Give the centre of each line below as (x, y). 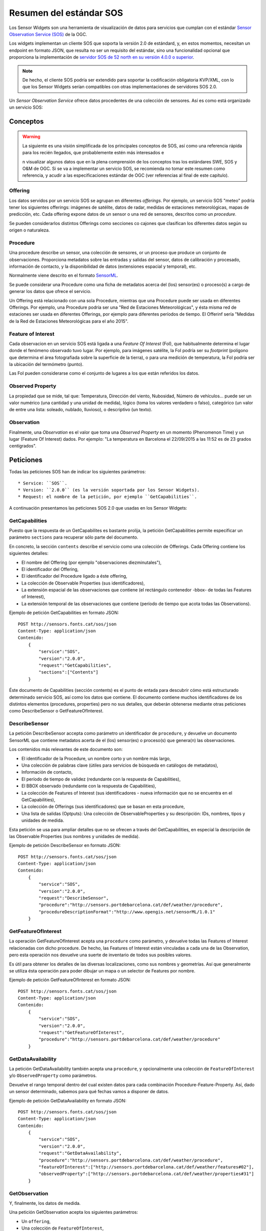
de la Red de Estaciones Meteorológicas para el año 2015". (69, 321)
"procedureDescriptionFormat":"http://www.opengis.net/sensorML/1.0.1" (127, 912)
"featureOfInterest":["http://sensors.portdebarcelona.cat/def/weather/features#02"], (147, 1167)
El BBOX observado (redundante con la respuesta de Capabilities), (89, 786)
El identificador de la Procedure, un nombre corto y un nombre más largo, (96, 758)
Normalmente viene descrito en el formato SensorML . (64, 275)
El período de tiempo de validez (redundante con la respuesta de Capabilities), (101, 779)
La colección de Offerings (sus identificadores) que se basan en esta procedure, (103, 807)
